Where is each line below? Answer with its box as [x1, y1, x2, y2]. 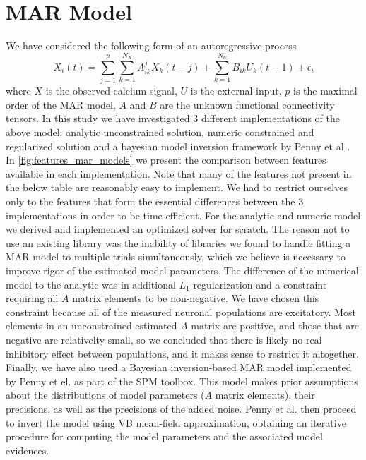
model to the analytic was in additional [6, 277, 176, 291]
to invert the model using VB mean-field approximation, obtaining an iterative [6, 415, 346, 430]
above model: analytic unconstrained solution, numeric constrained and [6, 125, 314, 140]
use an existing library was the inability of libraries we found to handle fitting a [6, 235, 351, 250]
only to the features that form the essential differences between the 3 [6, 194, 304, 208]
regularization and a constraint [193, 277, 327, 291]
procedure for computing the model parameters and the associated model [6, 429, 323, 444]
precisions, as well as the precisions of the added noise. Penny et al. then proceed [6, 401, 357, 416]
